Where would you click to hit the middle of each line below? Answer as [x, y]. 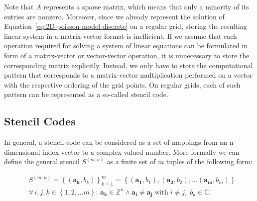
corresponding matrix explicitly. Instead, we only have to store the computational [128, 65]
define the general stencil [42, 161]
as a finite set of [131, 161]
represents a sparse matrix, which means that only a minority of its [146, 6]
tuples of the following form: [209, 161]
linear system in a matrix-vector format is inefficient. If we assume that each [121, 36]
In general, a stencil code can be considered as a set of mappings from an [116, 142]
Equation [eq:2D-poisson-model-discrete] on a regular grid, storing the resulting [126, 26]
